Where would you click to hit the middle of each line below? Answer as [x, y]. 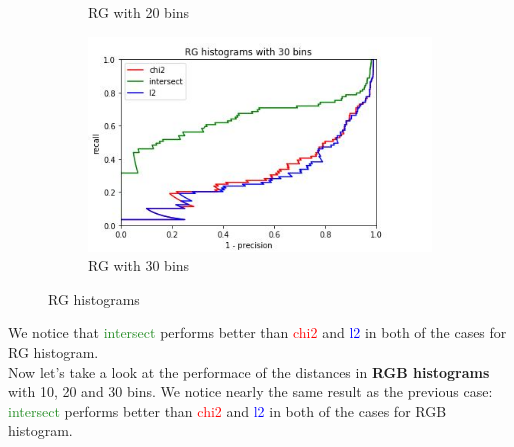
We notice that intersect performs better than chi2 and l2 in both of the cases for [257, 332]
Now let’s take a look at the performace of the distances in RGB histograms [249, 371]
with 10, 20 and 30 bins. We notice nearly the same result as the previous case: [250, 391]
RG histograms [94, 298]
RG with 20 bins [139, 12]
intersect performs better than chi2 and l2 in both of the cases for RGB [227, 410]
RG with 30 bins [139, 265]
